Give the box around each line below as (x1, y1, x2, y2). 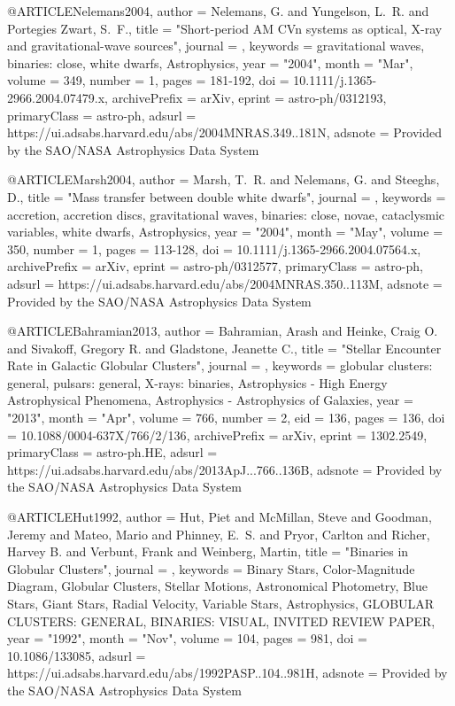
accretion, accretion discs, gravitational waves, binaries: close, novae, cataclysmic (7, 205, 445, 223)
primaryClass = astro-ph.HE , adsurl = (7, 443, 218, 462)
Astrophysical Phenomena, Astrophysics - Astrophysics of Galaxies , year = (7, 391, 413, 409)
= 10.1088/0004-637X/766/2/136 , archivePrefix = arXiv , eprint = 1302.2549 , (7, 425, 428, 444)
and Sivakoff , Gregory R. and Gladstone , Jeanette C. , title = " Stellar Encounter (7, 338, 442, 357)
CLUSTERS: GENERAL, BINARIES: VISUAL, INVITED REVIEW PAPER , (7, 611, 436, 630)
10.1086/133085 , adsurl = (7, 646, 146, 664)
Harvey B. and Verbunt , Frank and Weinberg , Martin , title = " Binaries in (7, 542, 409, 561)
